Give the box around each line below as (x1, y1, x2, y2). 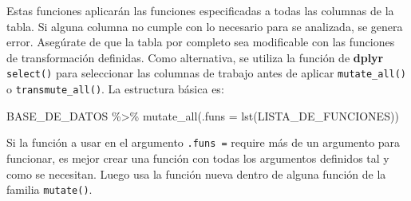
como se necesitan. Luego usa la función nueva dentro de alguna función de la (6, 165, 386, 182)
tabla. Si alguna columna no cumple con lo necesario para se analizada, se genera (6, 18, 403, 34)
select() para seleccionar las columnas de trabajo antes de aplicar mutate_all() (6, 65, 407, 81)
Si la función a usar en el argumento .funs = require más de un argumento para (6, 134, 401, 151)
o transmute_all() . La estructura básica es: (6, 81, 224, 97)
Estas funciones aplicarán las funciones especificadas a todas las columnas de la (6, 2, 394, 18)
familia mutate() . (6, 181, 93, 198)
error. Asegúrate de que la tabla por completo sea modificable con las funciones (6, 33, 395, 50)
